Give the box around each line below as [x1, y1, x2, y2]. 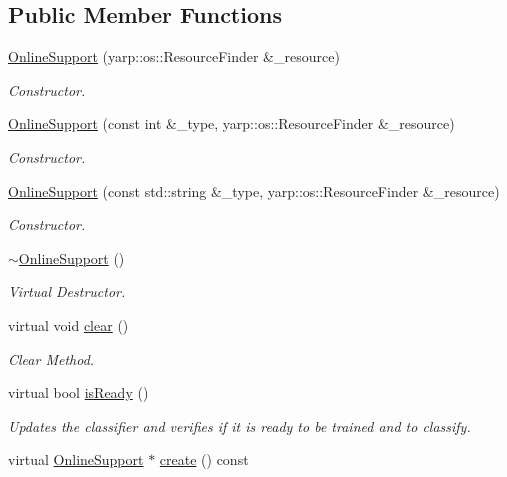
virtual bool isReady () [8, 382, 149, 403]
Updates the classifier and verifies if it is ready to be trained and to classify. [8, 415, 471, 436]
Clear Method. [8, 348, 95, 369]
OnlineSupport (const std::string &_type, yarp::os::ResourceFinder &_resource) [8, 180, 500, 201]
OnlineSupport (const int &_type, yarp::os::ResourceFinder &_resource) [8, 113, 455, 134]
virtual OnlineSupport [8, 449, 144, 470]
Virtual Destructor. [8, 281, 126, 302]
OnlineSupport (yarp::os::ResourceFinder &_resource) [8, 46, 340, 67]
